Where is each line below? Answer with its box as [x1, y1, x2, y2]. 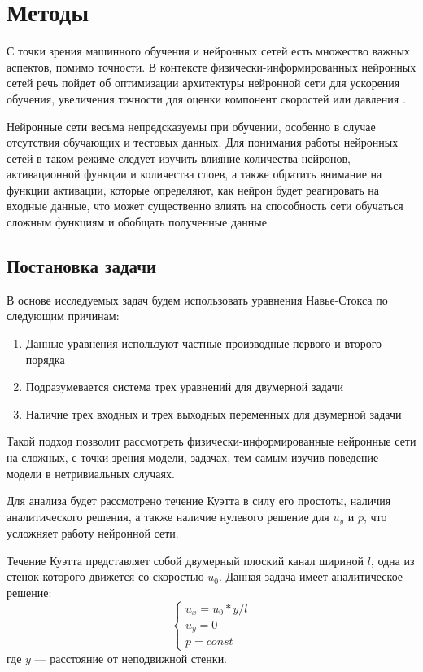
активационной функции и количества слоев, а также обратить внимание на [7, 165, 382, 182]
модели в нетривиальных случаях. [7, 464, 175, 481]
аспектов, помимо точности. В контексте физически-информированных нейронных [7, 58, 416, 75]
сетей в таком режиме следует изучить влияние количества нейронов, [7, 149, 351, 166]
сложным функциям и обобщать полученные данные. [7, 213, 270, 231]
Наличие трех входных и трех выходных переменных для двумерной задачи [25, 405, 402, 422]
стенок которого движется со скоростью [7, 568, 204, 585]
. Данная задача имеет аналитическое [219, 568, 403, 585]
